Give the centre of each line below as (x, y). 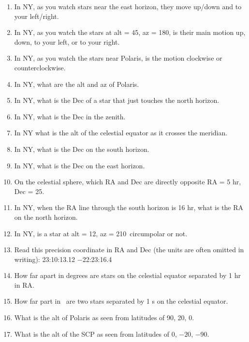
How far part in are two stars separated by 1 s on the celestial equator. (121, 301)
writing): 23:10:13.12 (45, 259)
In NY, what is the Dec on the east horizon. (80, 165)
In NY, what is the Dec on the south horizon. (82, 149)
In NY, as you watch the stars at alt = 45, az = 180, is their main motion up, (130, 32)
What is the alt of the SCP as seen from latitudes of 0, (95, 334)
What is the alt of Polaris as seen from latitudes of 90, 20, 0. (104, 318)
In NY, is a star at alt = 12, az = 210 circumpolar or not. (101, 233)
